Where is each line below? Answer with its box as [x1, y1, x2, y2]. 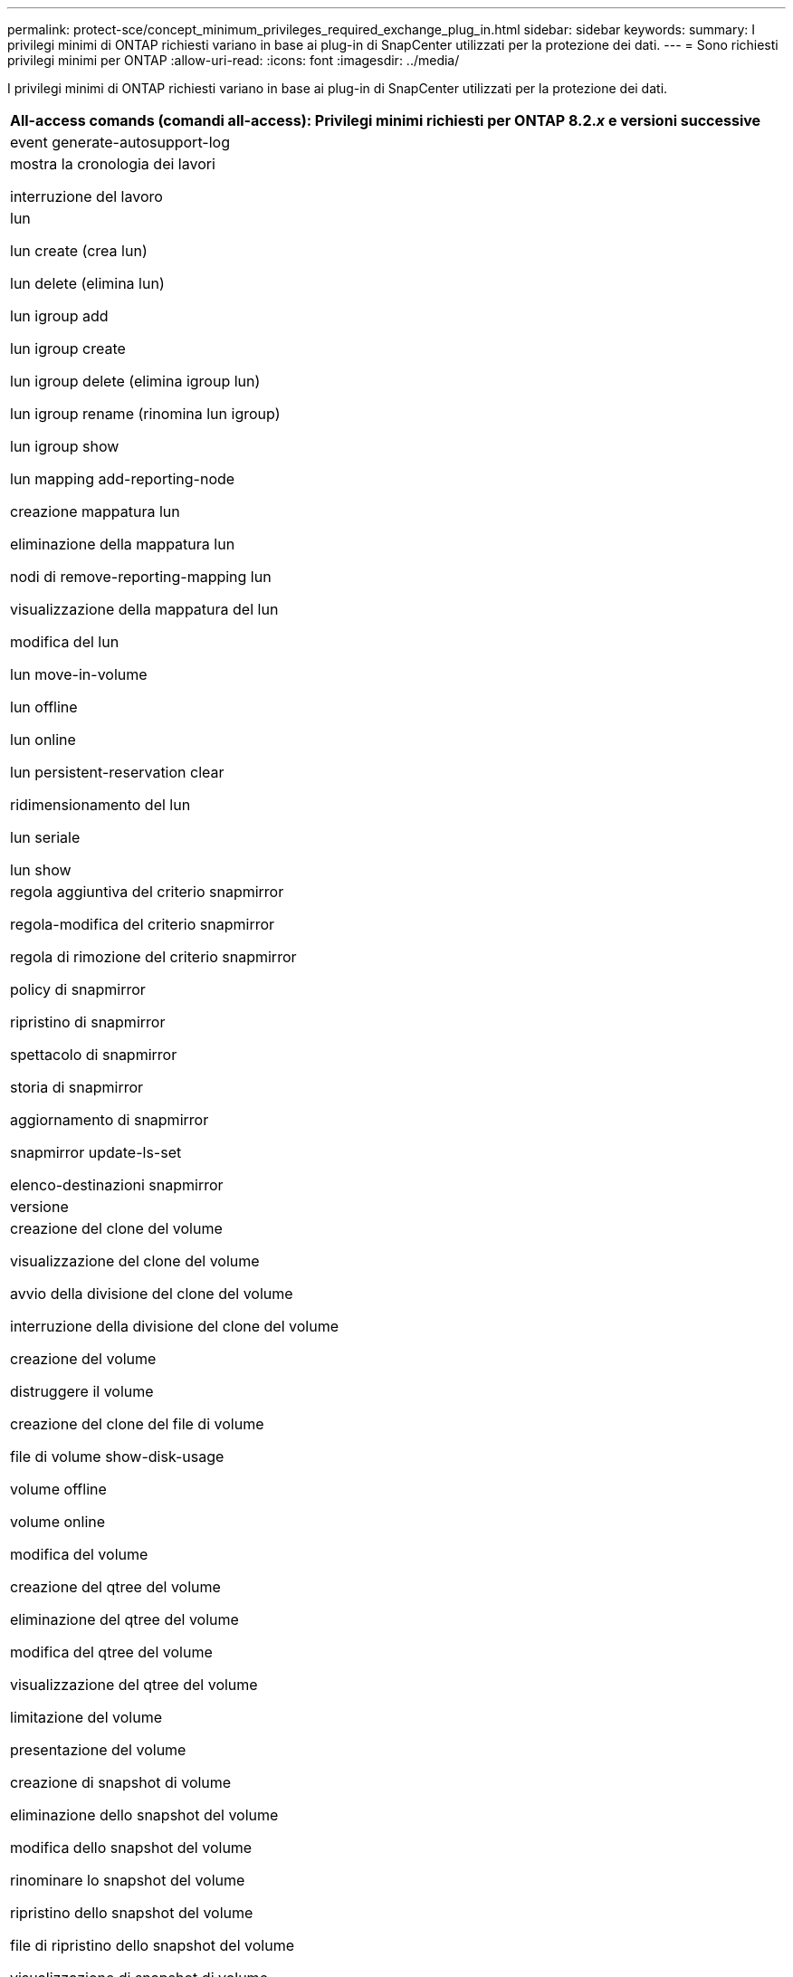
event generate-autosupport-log [10, 133, 230, 151]
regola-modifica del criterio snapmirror [10, 915, 275, 933]
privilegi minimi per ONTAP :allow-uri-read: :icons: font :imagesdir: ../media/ [7, 53, 460, 68]
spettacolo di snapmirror [10, 1046, 177, 1064]
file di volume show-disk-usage [10, 1447, 225, 1466]
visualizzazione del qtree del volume [10, 1676, 258, 1694]
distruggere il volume [10, 1382, 154, 1400]
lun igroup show [10, 437, 119, 455]
